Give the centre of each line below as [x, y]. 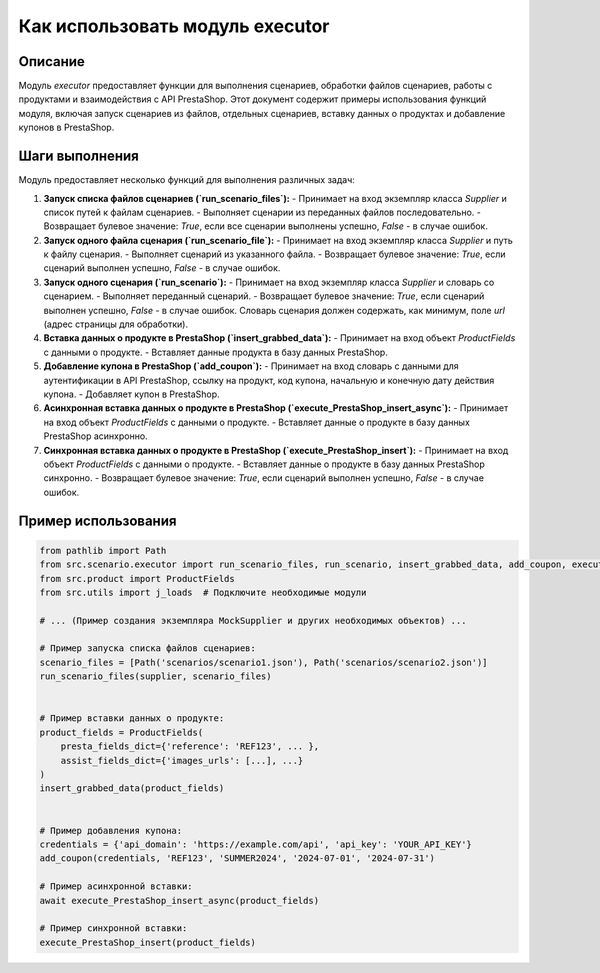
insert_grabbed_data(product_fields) [132, 788]
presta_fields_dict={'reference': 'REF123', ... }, [190, 746]
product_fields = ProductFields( [121, 732]
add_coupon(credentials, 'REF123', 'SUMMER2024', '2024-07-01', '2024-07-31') [237, 858]
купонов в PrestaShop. [66, 127]
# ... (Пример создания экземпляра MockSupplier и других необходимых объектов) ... [253, 620]
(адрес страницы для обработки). [116, 324]
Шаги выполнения [78, 156]
